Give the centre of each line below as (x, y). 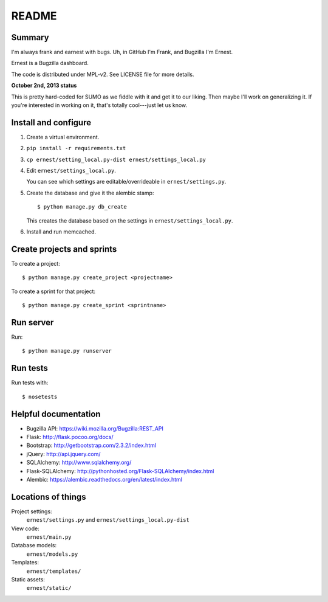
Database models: (34, 545)
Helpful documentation (56, 414)
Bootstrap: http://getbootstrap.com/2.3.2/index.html (91, 445)
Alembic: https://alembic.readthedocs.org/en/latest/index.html (104, 479)
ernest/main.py (49, 537)
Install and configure (51, 123)
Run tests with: (30, 382)
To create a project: (36, 263)
